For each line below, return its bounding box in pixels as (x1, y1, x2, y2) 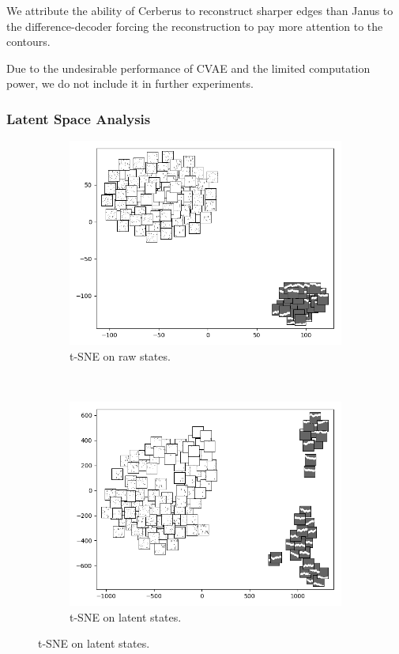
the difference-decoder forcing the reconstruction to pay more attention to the (6, 17, 383, 34)
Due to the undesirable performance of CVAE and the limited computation (6, 59, 371, 76)
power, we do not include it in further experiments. (6, 75, 254, 92)
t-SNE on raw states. (70, 347, 171, 364)
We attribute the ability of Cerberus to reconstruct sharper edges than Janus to (6, 2, 393, 18)
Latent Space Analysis (6, 108, 151, 128)
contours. (6, 33, 51, 50)
